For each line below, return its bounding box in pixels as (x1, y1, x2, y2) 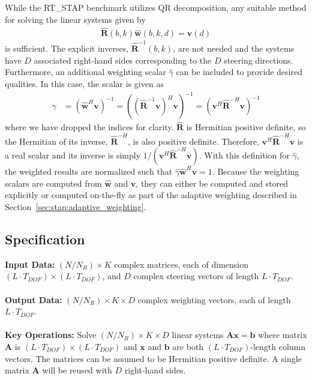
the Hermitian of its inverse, (5, 134, 108, 147)
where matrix (258, 328, 307, 341)
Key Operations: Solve (5, 328, 97, 341)
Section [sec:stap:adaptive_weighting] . (5, 200, 146, 213)
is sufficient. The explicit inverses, (5, 42, 129, 55)
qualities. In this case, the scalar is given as (5, 77, 164, 89)
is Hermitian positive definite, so (186, 121, 306, 133)
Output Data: (5, 293, 62, 306)
